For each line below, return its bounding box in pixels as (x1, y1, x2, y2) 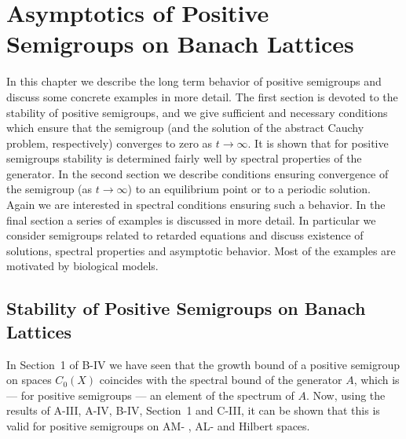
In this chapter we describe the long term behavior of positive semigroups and (6, 73, 382, 90)
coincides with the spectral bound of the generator (99, 371, 342, 388)
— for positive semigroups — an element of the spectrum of (6, 386, 294, 403)
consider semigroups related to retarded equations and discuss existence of (6, 227, 364, 243)
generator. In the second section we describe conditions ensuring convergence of (6, 165, 389, 181)
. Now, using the (305, 386, 386, 403)
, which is (353, 371, 400, 388)
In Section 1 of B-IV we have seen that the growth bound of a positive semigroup (6, 356, 400, 372)
